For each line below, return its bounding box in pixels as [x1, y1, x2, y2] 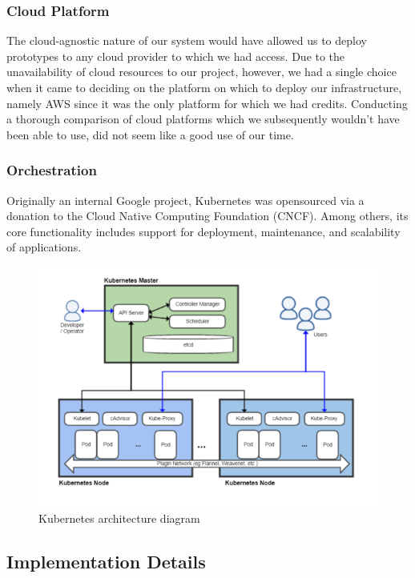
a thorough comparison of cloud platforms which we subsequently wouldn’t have [6, 110, 400, 127]
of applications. [6, 239, 82, 255]
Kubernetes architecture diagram [38, 509, 200, 526]
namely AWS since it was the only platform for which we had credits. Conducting [6, 94, 408, 111]
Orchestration [6, 160, 97, 180]
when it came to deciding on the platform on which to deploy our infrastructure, [6, 79, 402, 95]
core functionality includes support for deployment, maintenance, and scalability [6, 223, 401, 239]
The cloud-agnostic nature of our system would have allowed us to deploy [6, 32, 367, 49]
